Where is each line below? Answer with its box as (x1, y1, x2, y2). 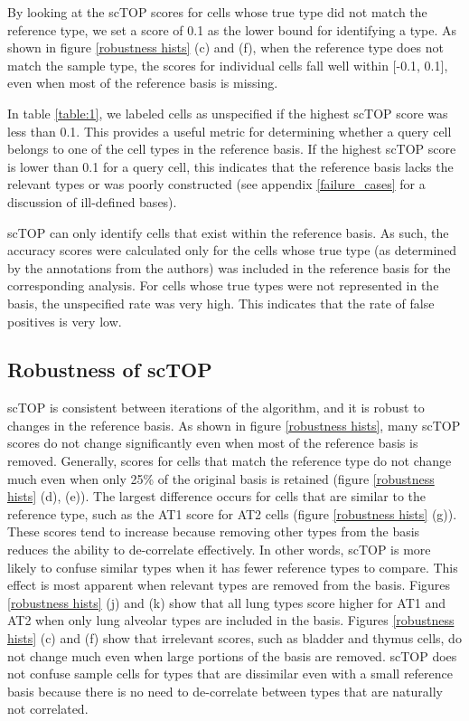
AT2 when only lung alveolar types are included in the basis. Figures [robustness (7, 611, 455, 630)
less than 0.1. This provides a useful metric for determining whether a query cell (7, 121, 452, 140)
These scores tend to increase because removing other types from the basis (7, 522, 420, 541)
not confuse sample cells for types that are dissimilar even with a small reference (7, 664, 454, 683)
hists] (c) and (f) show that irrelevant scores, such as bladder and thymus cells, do (7, 629, 462, 648)
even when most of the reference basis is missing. (7, 73, 278, 92)
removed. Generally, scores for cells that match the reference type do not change (7, 451, 452, 470)
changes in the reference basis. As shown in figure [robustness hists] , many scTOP (7, 415, 461, 434)
